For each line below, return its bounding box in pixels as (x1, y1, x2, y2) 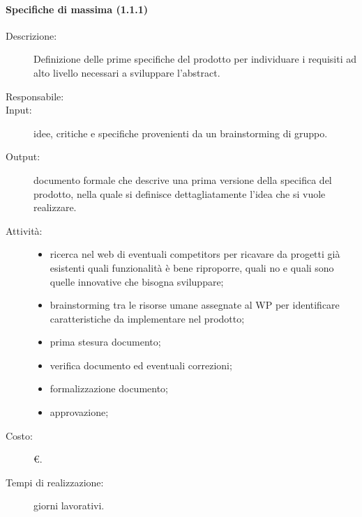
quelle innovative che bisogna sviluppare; (50, 274, 224, 288)
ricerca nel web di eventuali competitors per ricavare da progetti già (50, 247, 340, 261)
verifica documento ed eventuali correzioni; (50, 357, 232, 372)
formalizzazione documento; (50, 381, 169, 396)
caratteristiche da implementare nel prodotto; (50, 311, 245, 325)
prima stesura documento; (50, 334, 161, 349)
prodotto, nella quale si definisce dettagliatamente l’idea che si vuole (33, 186, 326, 201)
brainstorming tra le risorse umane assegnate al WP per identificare (50, 298, 340, 312)
